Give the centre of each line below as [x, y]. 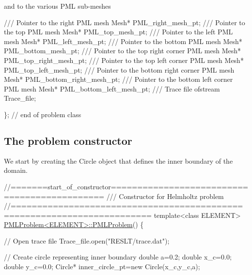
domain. [16, 170]
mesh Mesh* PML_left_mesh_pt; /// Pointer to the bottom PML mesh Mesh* [123, 41]
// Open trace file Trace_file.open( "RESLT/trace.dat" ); [87, 240]
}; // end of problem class [43, 114]
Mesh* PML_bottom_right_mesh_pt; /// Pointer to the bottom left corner [118, 79]
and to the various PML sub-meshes [57, 6]
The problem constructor [68, 140]
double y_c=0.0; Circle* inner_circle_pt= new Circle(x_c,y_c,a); [102, 267]
